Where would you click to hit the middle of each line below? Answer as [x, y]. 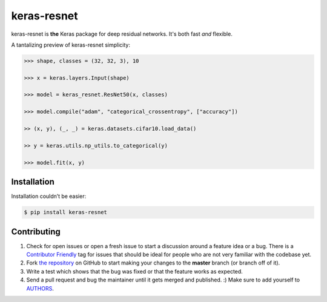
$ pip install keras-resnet [65, 212]
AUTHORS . [40, 288]
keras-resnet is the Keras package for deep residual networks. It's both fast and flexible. [122, 34]
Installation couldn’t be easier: [49, 196]
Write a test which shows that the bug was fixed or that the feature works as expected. [135, 271]
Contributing [36, 231]
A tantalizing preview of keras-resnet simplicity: [71, 45]
